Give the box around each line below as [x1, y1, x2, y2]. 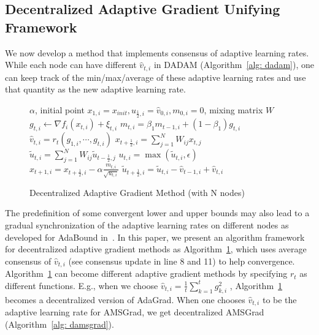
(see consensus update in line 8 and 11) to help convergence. [68, 254, 295, 267]
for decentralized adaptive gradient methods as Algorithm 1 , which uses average [5, 243, 307, 255]
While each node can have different [5, 58, 137, 71]
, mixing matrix [204, 103, 263, 116]
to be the [262, 293, 297, 306]
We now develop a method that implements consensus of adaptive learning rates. [5, 46, 309, 59]
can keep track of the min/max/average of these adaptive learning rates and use [5, 70, 306, 83]
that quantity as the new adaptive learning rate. [5, 83, 186, 96]
